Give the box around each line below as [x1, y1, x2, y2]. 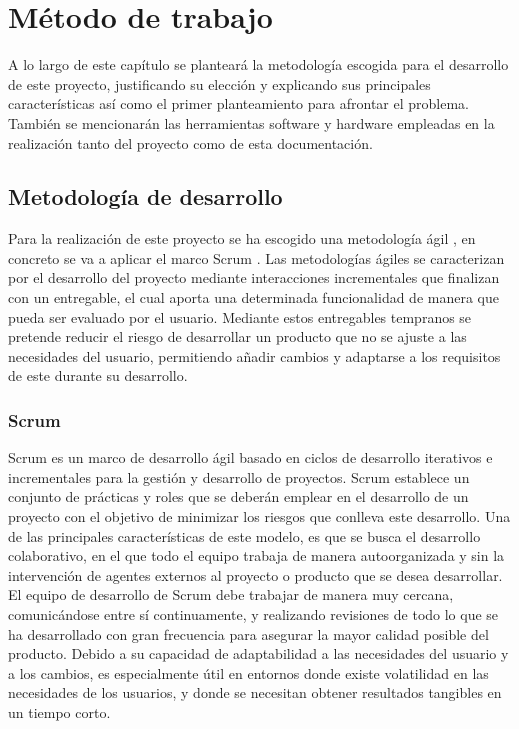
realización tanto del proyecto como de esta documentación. [8, 132, 373, 153]
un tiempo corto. [8, 701, 111, 722]
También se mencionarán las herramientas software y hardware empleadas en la [8, 112, 495, 133]
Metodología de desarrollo [8, 181, 283, 212]
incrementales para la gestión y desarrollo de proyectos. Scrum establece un [8, 466, 470, 487]
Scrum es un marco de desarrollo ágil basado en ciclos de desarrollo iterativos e [8, 447, 493, 468]
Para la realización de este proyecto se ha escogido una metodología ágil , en [8, 228, 476, 249]
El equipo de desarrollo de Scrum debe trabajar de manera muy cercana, [8, 584, 454, 605]
